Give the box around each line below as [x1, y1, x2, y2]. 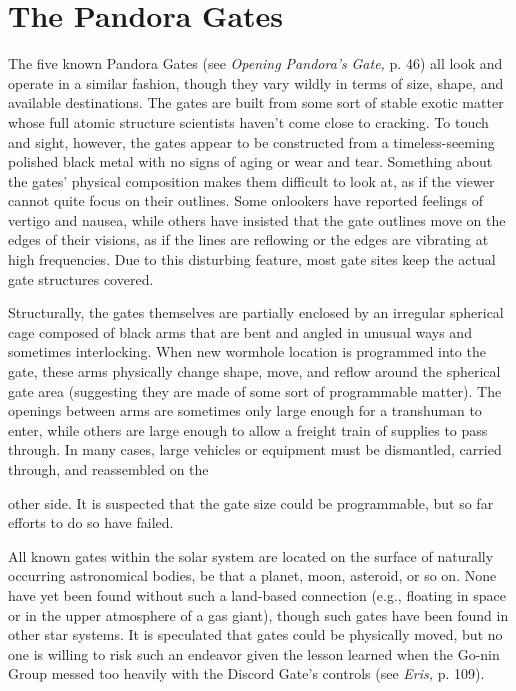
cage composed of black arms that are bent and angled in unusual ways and [8, 321, 472, 342]
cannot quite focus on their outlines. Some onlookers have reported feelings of [8, 190, 483, 211]
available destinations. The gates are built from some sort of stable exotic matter [8, 92, 504, 113]
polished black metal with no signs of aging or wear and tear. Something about [8, 151, 493, 172]
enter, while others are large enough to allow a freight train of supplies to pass [8, 419, 488, 440]
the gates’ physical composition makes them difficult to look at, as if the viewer [8, 170, 495, 191]
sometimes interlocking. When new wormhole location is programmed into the [8, 341, 486, 362]
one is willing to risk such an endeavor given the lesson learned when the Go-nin [8, 643, 500, 664]
